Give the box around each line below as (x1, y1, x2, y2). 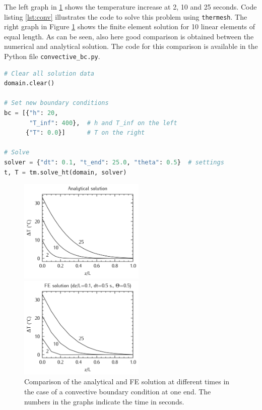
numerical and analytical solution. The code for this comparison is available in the (4, 41, 258, 51)
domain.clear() (4, 80, 55, 87)
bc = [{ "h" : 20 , (4, 109, 58, 117)
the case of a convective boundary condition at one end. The (24, 386, 211, 396)
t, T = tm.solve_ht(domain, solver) (4, 168, 127, 176)
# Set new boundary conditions (4, 99, 109, 107)
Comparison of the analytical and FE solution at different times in (24, 376, 230, 387)
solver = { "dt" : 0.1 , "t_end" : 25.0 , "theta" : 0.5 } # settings (4, 159, 224, 166)
